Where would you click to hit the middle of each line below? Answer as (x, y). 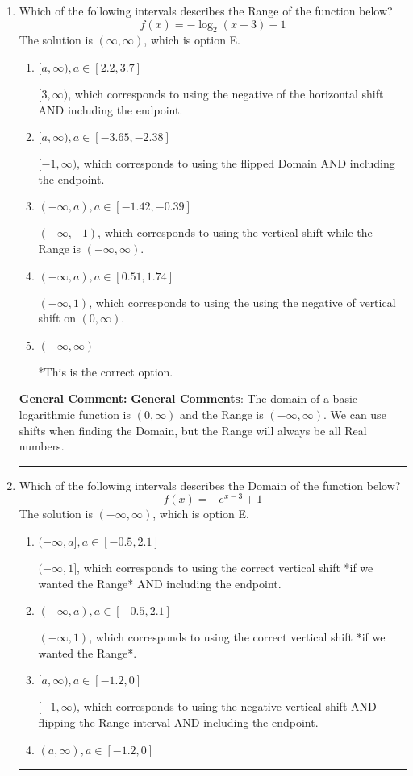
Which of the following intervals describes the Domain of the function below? (210, 485)
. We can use (355, 414)
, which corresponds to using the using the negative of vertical (242, 302)
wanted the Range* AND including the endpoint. (160, 583)
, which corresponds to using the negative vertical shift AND (227, 706)
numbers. (42, 446)
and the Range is (222, 414)
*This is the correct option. (106, 371)
